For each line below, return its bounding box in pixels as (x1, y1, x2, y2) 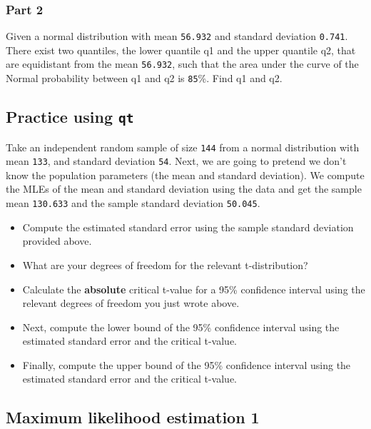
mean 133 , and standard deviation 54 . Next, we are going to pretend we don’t (6, 153, 347, 168)
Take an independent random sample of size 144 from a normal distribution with (6, 139, 360, 154)
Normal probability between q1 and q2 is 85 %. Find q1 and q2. (6, 71, 283, 86)
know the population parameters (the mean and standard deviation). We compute (6, 167, 365, 182)
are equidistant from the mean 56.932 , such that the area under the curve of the (6, 56, 359, 71)
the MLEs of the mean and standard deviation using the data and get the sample (6, 181, 362, 196)
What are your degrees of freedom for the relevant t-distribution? (22, 257, 308, 272)
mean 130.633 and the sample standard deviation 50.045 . (6, 196, 260, 211)
